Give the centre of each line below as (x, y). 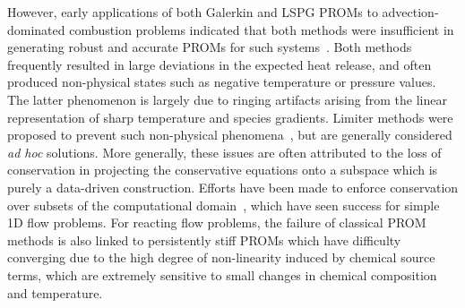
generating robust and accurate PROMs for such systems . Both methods (210, 47)
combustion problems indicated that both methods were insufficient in (262, 29)
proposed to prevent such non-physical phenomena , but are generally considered (230, 135)
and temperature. (55, 292)
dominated (36, 29)
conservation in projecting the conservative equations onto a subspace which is (223, 170)
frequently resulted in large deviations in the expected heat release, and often (220, 64)
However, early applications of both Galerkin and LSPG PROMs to (193, 12)
